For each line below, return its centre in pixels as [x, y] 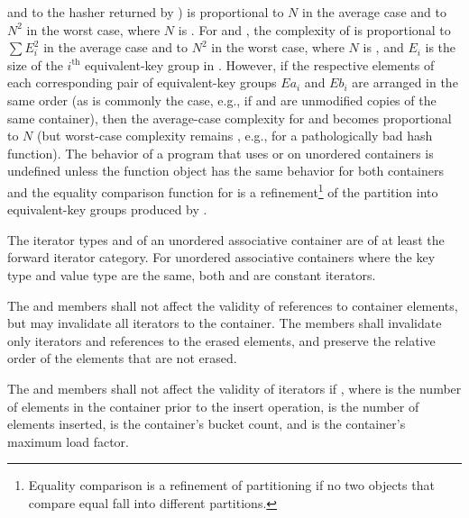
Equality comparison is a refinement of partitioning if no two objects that [231, 485]
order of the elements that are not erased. [122, 358]
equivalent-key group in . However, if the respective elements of [260, 64]
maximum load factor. [68, 441]
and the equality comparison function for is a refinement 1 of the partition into [223, 190]
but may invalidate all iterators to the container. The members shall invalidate [225, 323]
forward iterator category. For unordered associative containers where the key [221, 257]
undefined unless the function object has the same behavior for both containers [225, 171]
